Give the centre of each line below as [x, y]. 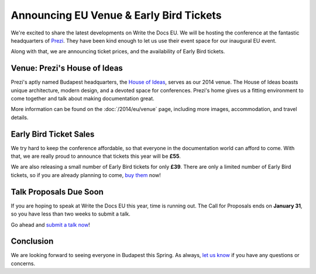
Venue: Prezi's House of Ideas [67, 68]
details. [20, 117]
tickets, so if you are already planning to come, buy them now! [86, 175]
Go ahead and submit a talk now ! [50, 224]
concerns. [23, 263]
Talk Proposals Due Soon [57, 192]
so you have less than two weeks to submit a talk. [71, 214]
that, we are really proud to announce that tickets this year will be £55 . [96, 156]
